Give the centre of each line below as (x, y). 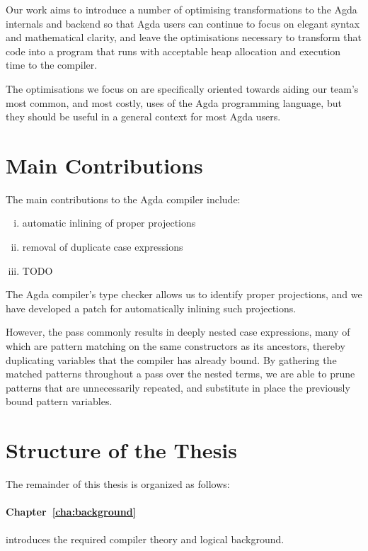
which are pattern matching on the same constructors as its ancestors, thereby (176, 346)
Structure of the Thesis (121, 450)
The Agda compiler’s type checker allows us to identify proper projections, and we (184, 294)
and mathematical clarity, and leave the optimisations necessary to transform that (184, 37)
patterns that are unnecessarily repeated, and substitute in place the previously (178, 387)
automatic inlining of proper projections (109, 223)
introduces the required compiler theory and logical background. (145, 539)
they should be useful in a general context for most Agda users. (143, 117)
